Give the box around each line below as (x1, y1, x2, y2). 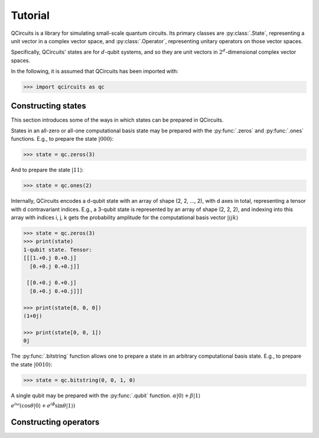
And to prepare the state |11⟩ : (11, 166, 84, 174)
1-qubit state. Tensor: (23, 246, 93, 253)
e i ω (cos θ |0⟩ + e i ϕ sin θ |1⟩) (11, 401, 76, 409)
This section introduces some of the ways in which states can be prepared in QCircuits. (11, 116, 224, 124)
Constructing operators (11, 417, 100, 427)
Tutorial (11, 9, 50, 22)
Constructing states (11, 100, 87, 111)
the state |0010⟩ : (11, 361, 53, 368)
